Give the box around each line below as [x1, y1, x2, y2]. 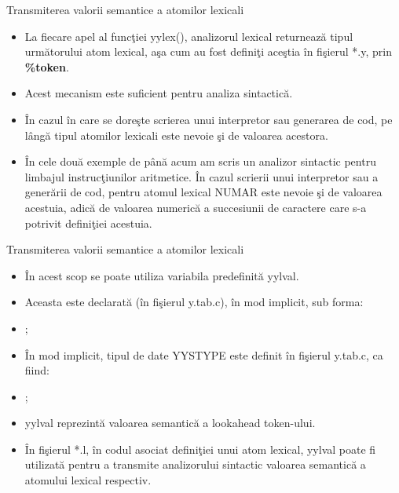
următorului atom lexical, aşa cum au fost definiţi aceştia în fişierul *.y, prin [24, 43, 392, 60]
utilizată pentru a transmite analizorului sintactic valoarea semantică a [24, 456, 366, 473]
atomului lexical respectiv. [24, 472, 152, 488]
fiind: [24, 362, 49, 378]
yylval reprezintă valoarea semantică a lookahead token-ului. [24, 414, 316, 431]
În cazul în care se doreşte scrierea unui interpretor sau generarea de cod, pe [24, 111, 393, 127]
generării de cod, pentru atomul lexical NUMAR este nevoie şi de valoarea [24, 184, 383, 200]
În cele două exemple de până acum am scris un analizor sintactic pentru [24, 153, 376, 170]
